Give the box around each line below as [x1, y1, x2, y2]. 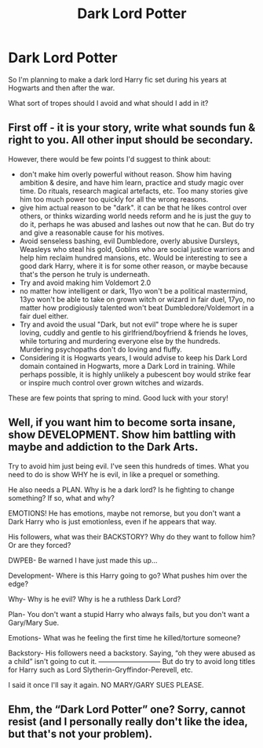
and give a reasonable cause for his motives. [19, 228, 165, 237]
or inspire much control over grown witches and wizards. [19, 378, 204, 387]
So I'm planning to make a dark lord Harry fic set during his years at [8, 75, 227, 84]
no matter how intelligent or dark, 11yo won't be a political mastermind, [19, 286, 248, 295]
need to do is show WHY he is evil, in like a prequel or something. [8, 469, 220, 479]
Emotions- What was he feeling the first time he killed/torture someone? [8, 633, 241, 642]
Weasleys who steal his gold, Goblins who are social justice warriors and [19, 244, 255, 254]
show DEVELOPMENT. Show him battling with [8, 429, 236, 442]
